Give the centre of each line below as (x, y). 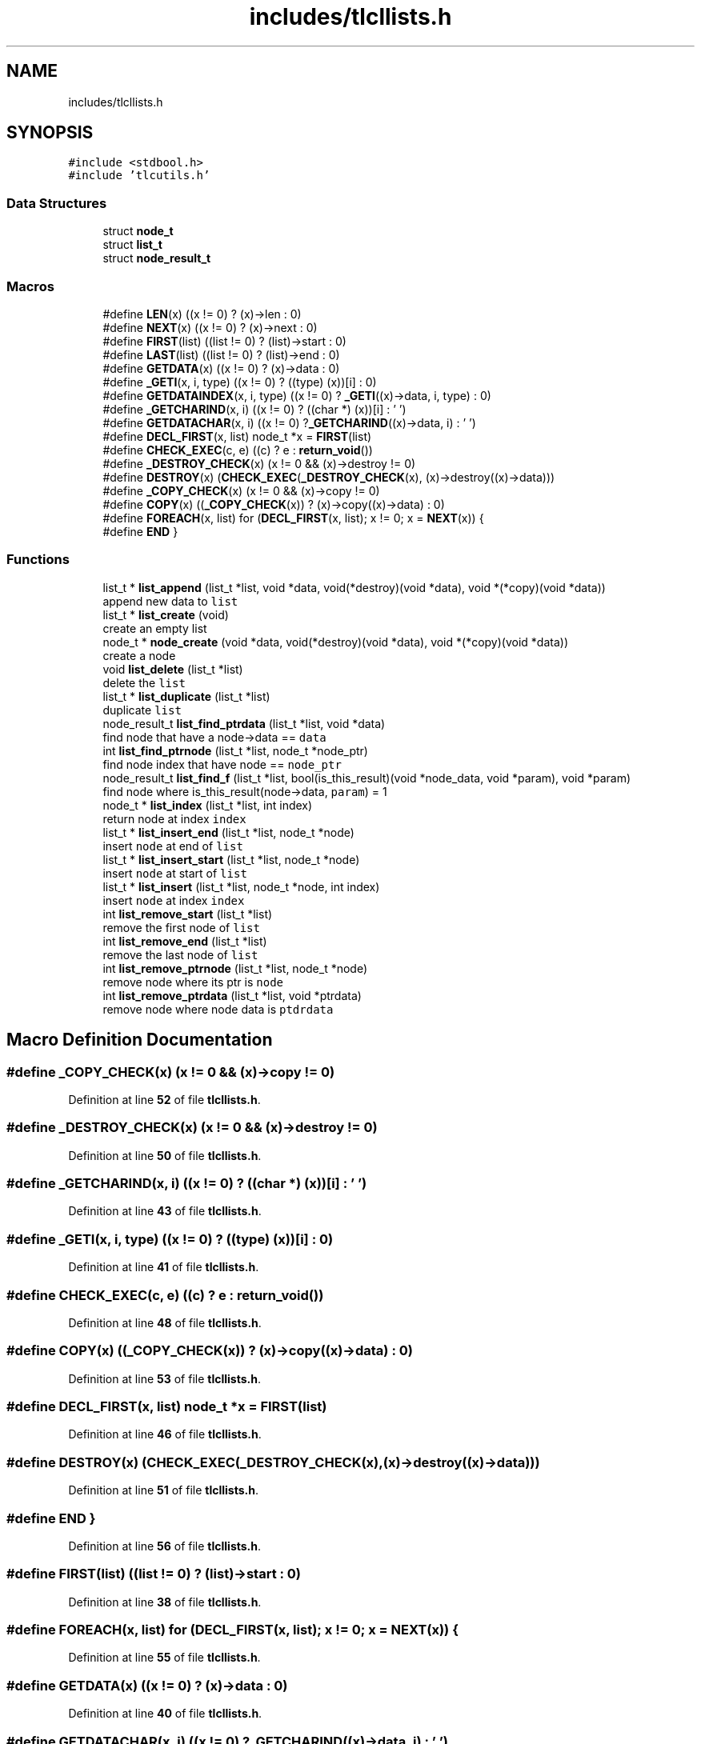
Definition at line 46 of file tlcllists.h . (165, 1434)
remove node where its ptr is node (193, 982)
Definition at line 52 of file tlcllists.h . (164, 1099)
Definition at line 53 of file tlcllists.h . (164, 1378)
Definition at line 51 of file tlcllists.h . (163, 1490)
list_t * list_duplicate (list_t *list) (186, 696)
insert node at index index (174, 900)
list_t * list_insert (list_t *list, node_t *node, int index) (241, 886)
